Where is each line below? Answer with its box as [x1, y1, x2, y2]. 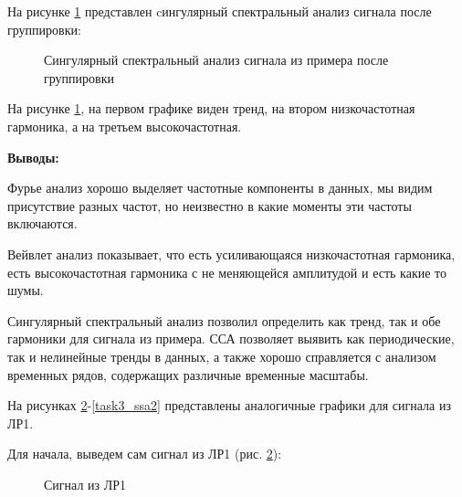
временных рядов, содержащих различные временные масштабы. [7, 365, 369, 384]
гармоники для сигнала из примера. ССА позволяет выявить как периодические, [7, 329, 455, 348]
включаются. [7, 214, 78, 233]
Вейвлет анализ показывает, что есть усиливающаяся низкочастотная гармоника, [7, 244, 456, 263]
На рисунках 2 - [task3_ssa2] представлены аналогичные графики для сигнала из [7, 396, 451, 415]
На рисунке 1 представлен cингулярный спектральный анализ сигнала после [7, 2, 432, 20]
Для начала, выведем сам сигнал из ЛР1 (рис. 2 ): [7, 444, 282, 463]
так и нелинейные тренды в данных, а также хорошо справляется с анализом [7, 346, 436, 365]
